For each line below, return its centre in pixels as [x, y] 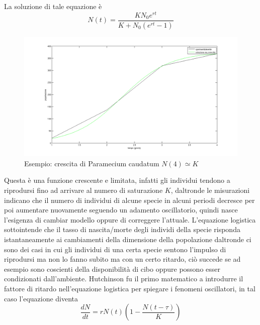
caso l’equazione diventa [41, 298]
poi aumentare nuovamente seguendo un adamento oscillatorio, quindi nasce [121, 210]
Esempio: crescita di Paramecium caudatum [92, 163]
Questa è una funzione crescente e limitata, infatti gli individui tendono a [117, 180]
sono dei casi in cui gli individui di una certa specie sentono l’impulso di [115, 249]
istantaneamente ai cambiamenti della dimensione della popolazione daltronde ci [128, 239]
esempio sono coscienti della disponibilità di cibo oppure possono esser [112, 268]
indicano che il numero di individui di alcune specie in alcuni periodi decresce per [129, 200]
